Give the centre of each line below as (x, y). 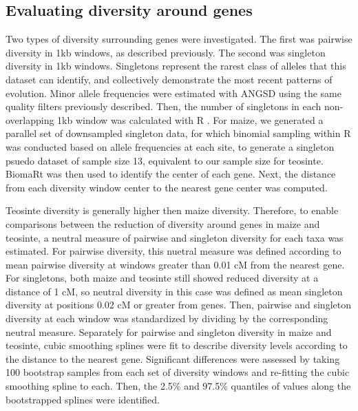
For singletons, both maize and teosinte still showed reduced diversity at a (162, 278)
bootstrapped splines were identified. (83, 399)
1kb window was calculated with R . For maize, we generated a (190, 119)
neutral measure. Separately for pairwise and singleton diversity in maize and (169, 331)
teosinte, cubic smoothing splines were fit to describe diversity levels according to (177, 345)
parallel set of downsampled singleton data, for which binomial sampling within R (178, 133)
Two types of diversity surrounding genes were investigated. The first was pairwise (179, 39)
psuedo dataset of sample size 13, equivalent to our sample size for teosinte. (165, 160)
